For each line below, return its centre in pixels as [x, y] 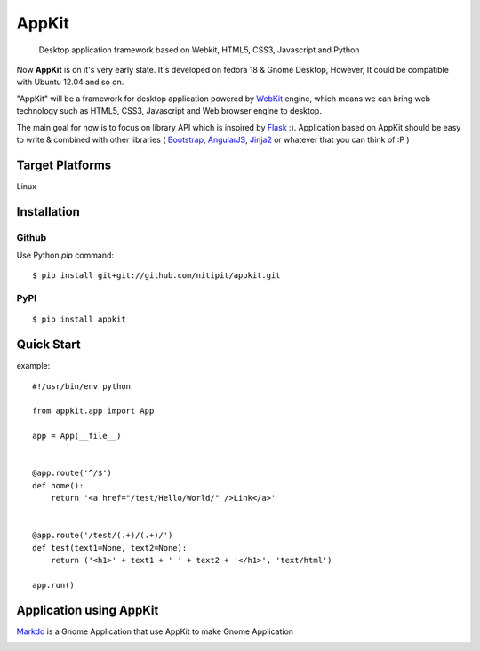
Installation [48, 212]
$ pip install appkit [79, 319]
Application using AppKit [88, 610]
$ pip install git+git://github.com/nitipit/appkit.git [156, 276]
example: [33, 366]
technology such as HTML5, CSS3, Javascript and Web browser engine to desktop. [169, 111]
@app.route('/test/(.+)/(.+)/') [103, 536]
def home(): [58, 485]
